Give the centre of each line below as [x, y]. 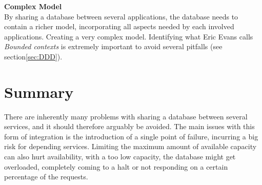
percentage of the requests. [46, 177]
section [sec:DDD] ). [33, 56]
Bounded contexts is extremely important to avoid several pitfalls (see [113, 46]
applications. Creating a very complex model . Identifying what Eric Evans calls [129, 36]
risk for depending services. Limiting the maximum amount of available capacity [130, 146]
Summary [39, 91]
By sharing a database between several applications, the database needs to [121, 16]
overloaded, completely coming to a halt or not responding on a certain [116, 166]
